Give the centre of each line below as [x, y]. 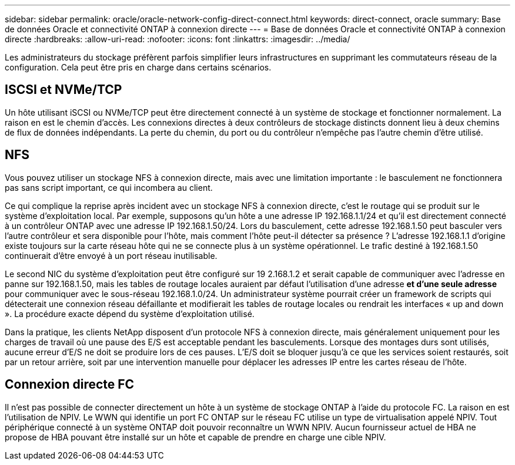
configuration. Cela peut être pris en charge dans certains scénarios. [138, 67]
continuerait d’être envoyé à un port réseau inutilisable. [111, 255]
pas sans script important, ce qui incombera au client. [109, 187]
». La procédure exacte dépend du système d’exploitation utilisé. [130, 314]
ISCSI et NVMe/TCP [63, 90]
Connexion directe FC [70, 385]
